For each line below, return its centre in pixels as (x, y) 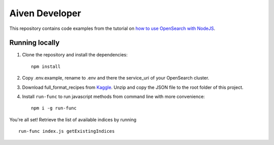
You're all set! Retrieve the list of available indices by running (73, 120)
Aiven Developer (45, 13)
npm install (46, 66)
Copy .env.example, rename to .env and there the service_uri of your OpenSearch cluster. (116, 78)
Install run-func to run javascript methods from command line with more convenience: (113, 97)
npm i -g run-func (54, 108)
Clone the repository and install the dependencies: (75, 55)
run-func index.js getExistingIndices (67, 131)
